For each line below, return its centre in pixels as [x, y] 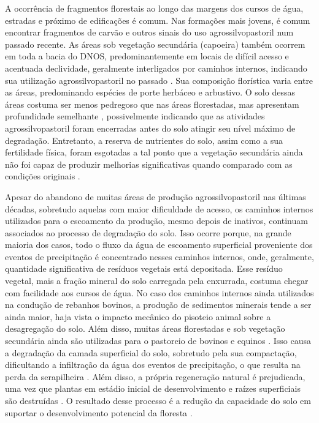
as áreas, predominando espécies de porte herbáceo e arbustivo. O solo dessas [150, 92]
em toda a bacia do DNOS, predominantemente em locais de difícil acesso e [147, 56]
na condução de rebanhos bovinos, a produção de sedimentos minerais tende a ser [158, 305]
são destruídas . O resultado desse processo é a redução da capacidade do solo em [158, 400]
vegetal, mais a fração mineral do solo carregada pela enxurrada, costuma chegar [157, 281]
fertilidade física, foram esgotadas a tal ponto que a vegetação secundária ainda [154, 152]
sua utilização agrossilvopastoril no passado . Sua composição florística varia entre [159, 80]
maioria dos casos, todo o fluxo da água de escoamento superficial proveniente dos [159, 245]
